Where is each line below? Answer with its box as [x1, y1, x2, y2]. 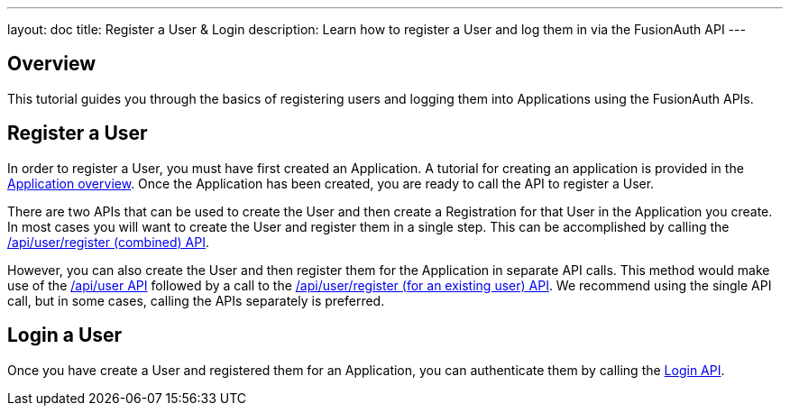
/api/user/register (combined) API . [7, 234, 209, 250]
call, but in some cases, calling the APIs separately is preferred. [7, 292, 385, 308]
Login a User [7, 324, 123, 347]
